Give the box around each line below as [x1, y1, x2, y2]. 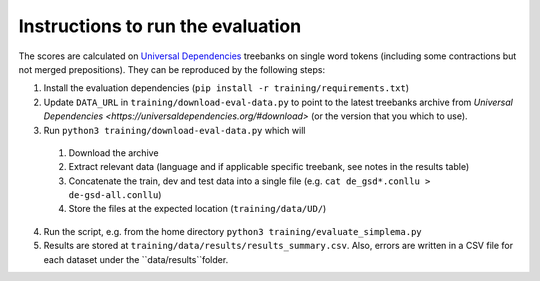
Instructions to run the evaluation [18, 15, 302, 37]
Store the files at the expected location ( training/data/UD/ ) [68, 203, 327, 215]
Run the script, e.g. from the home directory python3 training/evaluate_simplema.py [43, 225, 422, 237]
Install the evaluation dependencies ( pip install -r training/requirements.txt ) [43, 82, 410, 94]
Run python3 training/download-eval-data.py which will [43, 124, 306, 136]
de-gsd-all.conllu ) [68, 189, 162, 201]
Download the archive [68, 146, 159, 159]
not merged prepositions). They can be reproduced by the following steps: [18, 63, 325, 75]
